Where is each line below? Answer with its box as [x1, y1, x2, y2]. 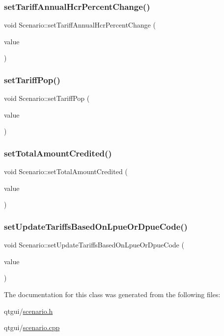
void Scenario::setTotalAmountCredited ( [4, 166, 128, 177]
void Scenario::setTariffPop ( [4, 93, 90, 103]
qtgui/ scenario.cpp [4, 322, 60, 333]
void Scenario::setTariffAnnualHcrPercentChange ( [4, 20, 156, 30]
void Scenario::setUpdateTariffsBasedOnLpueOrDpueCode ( [4, 240, 184, 250]
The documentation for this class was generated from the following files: [4, 289, 221, 299]
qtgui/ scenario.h [4, 305, 53, 316]
